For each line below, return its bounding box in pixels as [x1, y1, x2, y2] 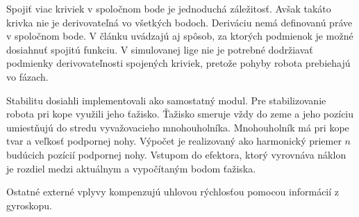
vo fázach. [6, 69, 49, 83]
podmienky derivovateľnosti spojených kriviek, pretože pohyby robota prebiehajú [6, 56, 351, 70]
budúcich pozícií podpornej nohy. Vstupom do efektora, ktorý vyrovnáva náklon [6, 147, 347, 161]
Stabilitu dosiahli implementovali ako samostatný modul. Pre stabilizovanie [6, 93, 326, 107]
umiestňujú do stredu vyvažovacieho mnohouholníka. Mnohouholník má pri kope [6, 120, 349, 134]
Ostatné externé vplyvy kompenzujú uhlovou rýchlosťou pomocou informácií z [6, 184, 340, 199]
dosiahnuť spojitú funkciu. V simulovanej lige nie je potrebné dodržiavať [6, 42, 313, 56]
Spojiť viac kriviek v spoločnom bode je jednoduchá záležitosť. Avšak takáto [6, 1, 331, 15]
